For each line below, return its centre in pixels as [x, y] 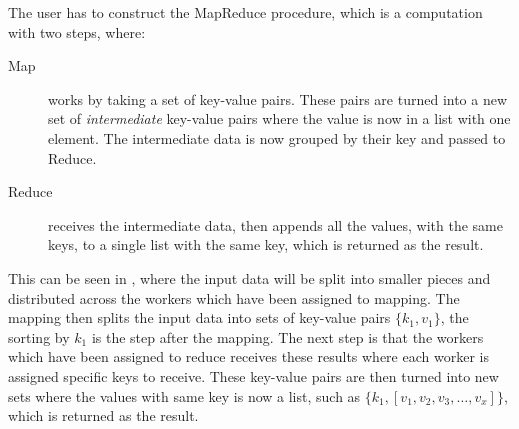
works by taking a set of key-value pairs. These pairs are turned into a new [278, 98]
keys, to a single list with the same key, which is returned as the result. [266, 244]
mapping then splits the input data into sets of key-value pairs [199, 317]
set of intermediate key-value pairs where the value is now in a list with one [279, 118]
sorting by [39, 336]
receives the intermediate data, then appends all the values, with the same [275, 224]
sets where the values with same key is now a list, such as [184, 395]
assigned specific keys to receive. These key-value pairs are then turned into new [253, 375]
